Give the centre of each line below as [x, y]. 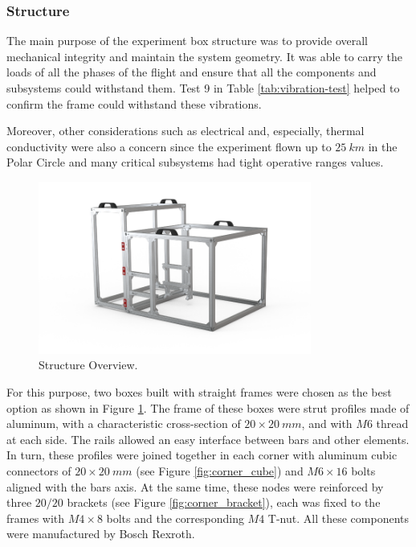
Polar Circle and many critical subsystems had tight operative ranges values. [195, 162]
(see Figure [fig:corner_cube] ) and [220, 470]
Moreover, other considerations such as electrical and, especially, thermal [186, 131]
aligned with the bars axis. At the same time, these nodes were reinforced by [195, 486]
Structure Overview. [88, 365]
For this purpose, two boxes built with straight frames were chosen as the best [199, 391]
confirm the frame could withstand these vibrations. [134, 103]
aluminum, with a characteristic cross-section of [124, 424]
